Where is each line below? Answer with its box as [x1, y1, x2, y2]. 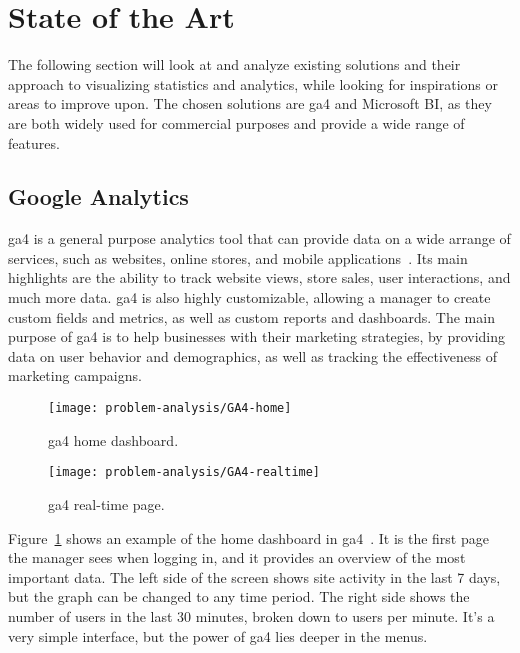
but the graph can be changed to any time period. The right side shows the [8, 586, 470, 607]
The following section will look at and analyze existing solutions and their [8, 54, 461, 75]
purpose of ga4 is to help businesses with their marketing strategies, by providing [8, 326, 506, 347]
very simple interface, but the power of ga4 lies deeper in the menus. [8, 625, 428, 646]
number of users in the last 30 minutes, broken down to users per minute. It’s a [8, 605, 495, 626]
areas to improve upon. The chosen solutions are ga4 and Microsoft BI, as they [8, 93, 492, 114]
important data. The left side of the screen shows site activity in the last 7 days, [8, 566, 501, 587]
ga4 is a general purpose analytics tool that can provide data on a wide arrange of [8, 228, 511, 249]
